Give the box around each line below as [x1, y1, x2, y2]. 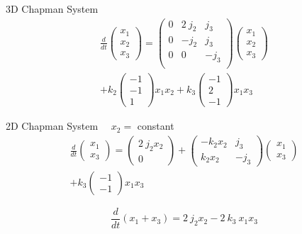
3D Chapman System [6, 1, 99, 16]
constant [137, 118, 174, 133]
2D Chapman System [6, 118, 99, 133]
